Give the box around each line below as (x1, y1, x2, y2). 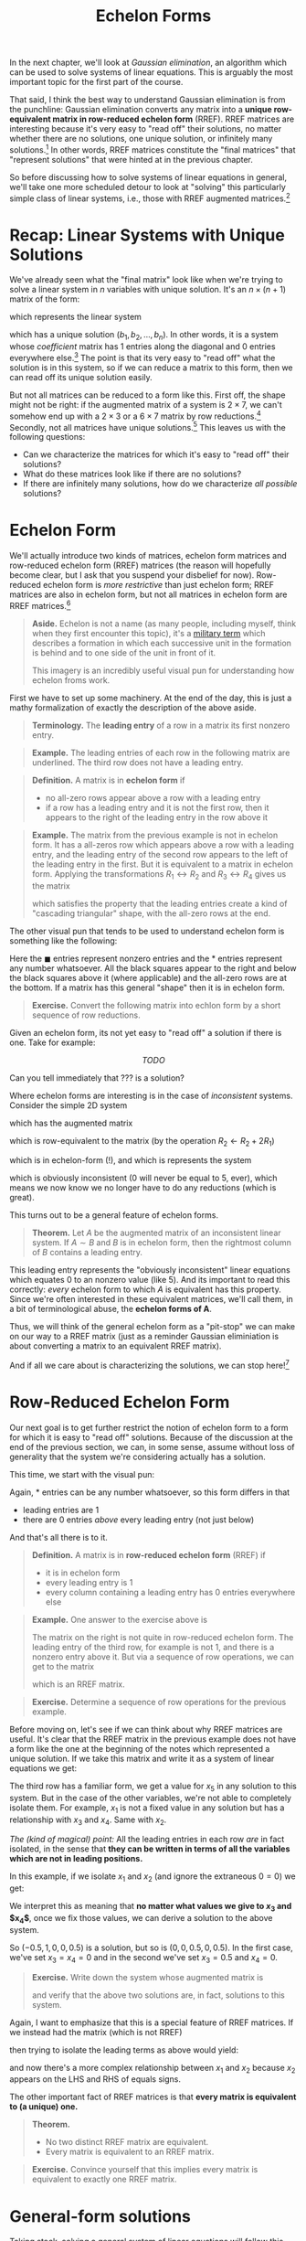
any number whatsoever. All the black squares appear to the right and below (9, 962, 297, 974)
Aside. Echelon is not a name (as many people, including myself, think (31, 618, 297, 629)
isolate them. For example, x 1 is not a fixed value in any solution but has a (9, 1802, 285, 1815)
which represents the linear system (9, 312, 142, 323)
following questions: (9, 432, 86, 443)
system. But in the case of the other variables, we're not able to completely (9, 1792, 292, 1803)
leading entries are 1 (22, 1504, 100, 1515)
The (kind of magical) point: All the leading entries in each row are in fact (9, 1834, 285, 1845)
